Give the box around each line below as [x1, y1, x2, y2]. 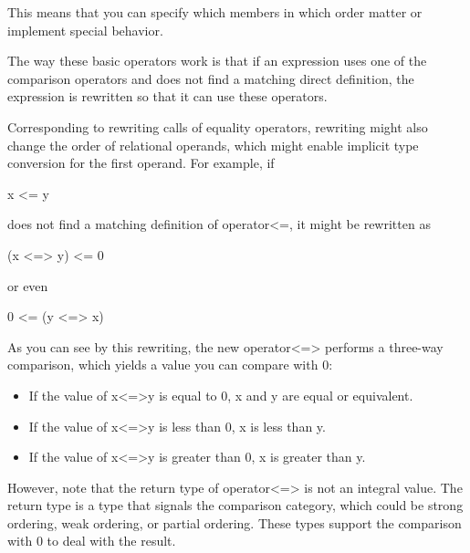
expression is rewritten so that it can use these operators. [7, 87, 328, 106]
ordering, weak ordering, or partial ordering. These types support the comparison [7, 513, 462, 532]
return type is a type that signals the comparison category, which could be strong [7, 496, 464, 515]
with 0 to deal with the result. [7, 531, 176, 550]
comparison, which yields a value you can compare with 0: [7, 355, 333, 374]
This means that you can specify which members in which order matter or [7, 3, 423, 21]
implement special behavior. [7, 20, 163, 39]
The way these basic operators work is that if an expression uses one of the [7, 51, 427, 70]
